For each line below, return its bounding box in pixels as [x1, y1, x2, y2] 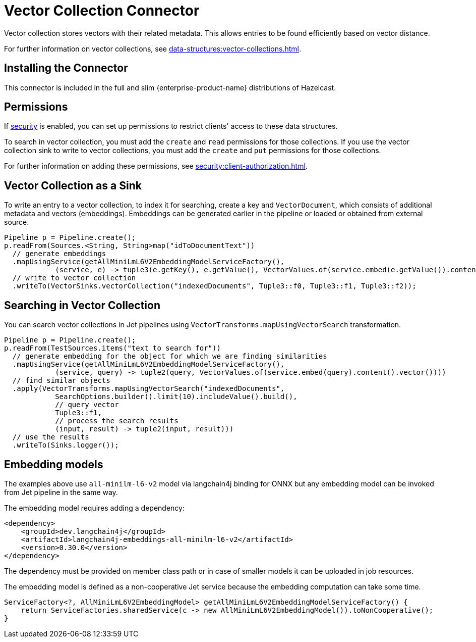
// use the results [12, 433, 89, 441]
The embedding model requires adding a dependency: [4, 503, 185, 512]
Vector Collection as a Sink [4, 179, 142, 192]
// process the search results [55, 417, 178, 425]
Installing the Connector [4, 62, 128, 75]
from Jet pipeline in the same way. [4, 487, 118, 497]
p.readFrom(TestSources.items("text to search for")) [4, 344, 221, 353]
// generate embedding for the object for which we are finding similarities [12, 352, 327, 361]
